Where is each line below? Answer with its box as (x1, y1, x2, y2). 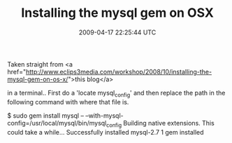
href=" (7, 67, 27, 76)
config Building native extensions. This (106, 118, 215, 129)
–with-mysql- (85, 111, 124, 120)
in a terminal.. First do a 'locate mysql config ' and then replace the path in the (7, 88, 226, 99)
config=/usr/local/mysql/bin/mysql (7, 118, 107, 127)
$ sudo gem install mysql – (7, 111, 84, 120)
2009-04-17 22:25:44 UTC (78, 28, 157, 36)
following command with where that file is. (7, 97, 129, 106)
